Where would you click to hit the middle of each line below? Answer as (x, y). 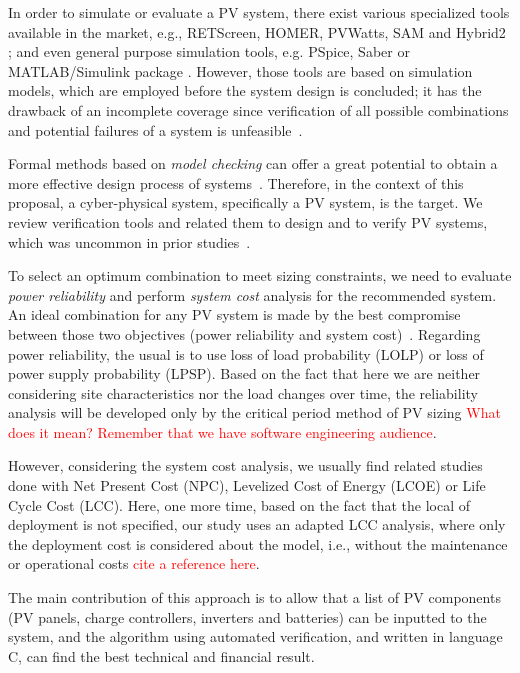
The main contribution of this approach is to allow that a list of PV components (254, 597)
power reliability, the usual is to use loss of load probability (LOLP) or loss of (246, 353)
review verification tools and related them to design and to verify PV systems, (248, 221)
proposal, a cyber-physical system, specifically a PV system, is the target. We (245, 202)
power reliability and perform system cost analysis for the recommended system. (252, 294)
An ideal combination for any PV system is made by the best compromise (234, 314)
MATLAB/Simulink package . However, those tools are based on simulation (240, 70)
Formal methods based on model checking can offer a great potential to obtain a (253, 163)
